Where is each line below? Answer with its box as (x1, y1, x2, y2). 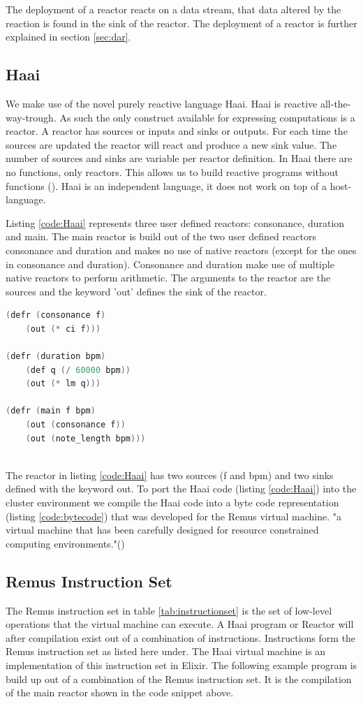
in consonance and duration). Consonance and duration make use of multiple (6, 256, 334, 271)
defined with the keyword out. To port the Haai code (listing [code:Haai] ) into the (6, 481, 357, 496)
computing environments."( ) (6, 536, 125, 550)
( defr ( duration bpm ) (6, 351, 106, 362)
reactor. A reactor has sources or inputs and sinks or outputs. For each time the (6, 124, 348, 138)
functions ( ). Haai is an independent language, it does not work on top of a (6, 178, 327, 193)
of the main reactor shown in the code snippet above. (6, 685, 234, 700)
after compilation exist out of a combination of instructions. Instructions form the (6, 630, 356, 645)
